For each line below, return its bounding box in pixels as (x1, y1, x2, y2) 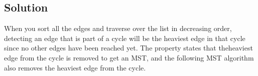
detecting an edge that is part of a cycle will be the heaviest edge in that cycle (4, 32, 245, 43)
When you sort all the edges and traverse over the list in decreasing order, (4, 23, 232, 33)
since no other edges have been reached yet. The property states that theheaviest (4, 42, 253, 53)
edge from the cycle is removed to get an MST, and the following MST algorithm (4, 52, 254, 62)
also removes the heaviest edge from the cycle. (4, 62, 146, 72)
